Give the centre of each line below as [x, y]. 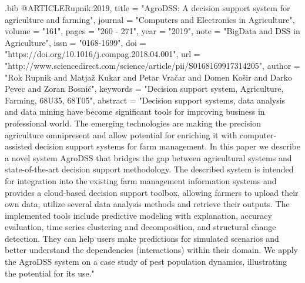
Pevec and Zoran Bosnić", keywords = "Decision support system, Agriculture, [144, 89]
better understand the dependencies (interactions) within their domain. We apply [151, 250]
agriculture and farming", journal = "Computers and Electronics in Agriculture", [150, 19]
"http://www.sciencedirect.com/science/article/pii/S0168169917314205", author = [152, 65]
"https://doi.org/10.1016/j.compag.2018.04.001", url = [103, 54]
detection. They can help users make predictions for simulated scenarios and [142, 238]
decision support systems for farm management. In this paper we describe [167, 146]
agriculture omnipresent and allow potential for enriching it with [121, 134]
